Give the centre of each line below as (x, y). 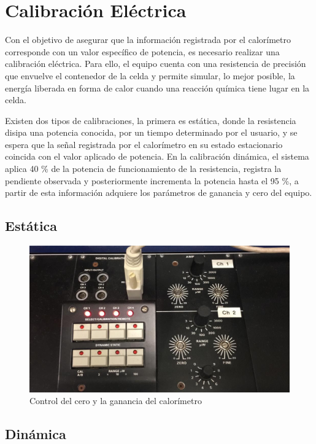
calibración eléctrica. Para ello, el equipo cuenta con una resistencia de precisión (156, 64)
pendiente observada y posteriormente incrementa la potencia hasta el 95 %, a (152, 180)
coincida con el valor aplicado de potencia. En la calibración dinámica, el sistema (157, 156)
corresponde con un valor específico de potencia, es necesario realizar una (142, 51)
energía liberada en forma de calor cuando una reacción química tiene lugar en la (157, 88)
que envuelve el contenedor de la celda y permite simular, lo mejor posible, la (150, 75)
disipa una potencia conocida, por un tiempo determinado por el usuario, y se (151, 132)
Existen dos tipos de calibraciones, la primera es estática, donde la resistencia (151, 120)
